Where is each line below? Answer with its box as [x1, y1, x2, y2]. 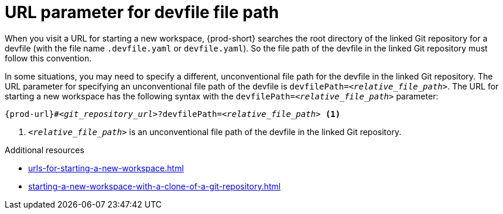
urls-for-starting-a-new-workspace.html [28, 163, 184, 173]
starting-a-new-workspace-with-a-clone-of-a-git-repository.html [28, 181, 281, 191]
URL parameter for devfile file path [5, 2, 279, 22]
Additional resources [5, 144, 84, 155]
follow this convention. [5, 53, 92, 63]
